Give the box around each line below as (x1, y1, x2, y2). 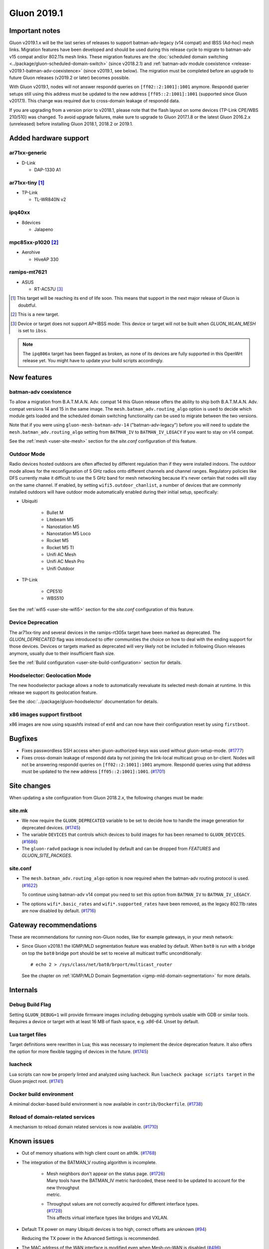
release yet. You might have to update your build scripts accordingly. (22, 358, 164, 364)
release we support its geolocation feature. (9, 689, 98, 695)
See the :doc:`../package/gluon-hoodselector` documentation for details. (9, 698, 159, 704)
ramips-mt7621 (9, 269, 47, 276)
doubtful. (18, 302, 37, 308)
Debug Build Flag (9, 1001, 52, 1008)
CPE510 (46, 588, 63, 594)
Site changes (9, 782, 51, 790)
